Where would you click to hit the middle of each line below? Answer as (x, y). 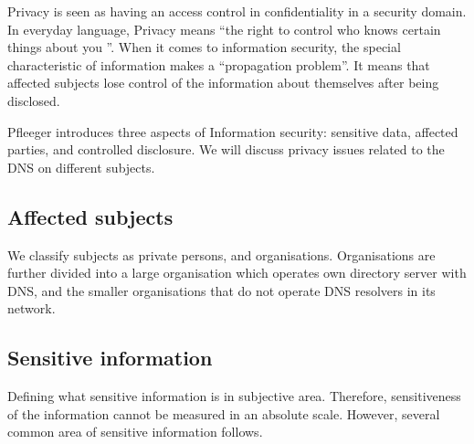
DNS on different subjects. (81, 167)
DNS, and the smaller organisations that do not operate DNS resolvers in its (221, 290)
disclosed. (34, 100)
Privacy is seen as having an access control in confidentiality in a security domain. (237, 11)
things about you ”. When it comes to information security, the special (204, 47)
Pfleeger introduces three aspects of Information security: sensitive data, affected (233, 131)
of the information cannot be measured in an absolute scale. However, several (224, 413)
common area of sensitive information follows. (135, 432)
